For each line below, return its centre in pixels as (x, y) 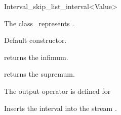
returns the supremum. (39, 74)
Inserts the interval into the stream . (61, 108)
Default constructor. (35, 40)
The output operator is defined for (57, 91)
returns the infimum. (36, 57)
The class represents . (39, 23)
